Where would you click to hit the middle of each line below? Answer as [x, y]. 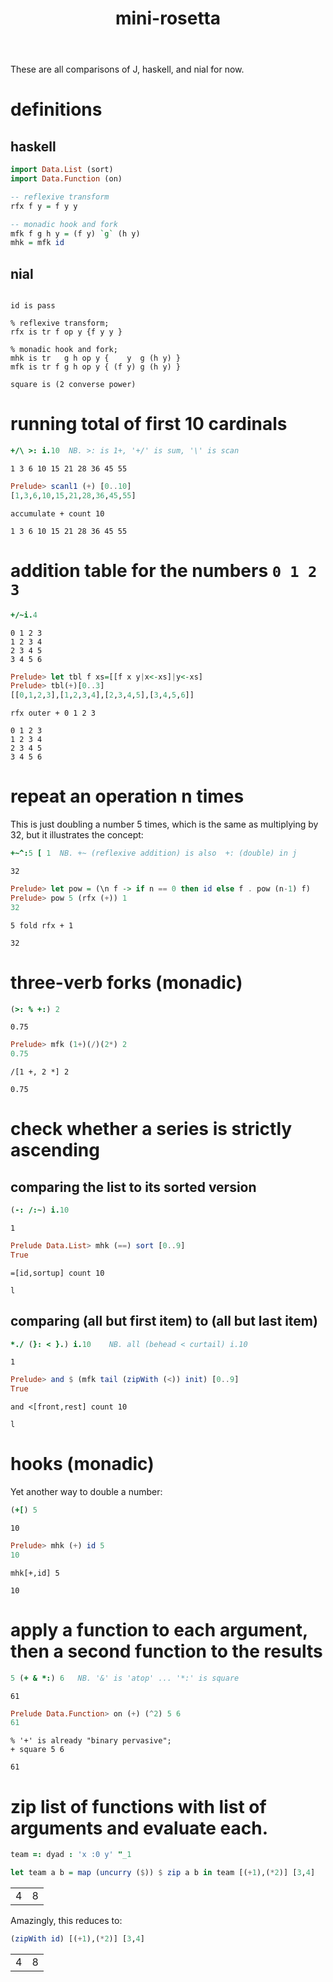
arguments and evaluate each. [139, 1828]
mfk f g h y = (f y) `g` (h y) [75, 233]
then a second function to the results [166, 1651]
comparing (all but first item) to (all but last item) [164, 1321]
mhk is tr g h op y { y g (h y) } [96, 358]
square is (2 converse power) [73, 385]
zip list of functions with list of [138, 1806]
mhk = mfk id [37, 243]
